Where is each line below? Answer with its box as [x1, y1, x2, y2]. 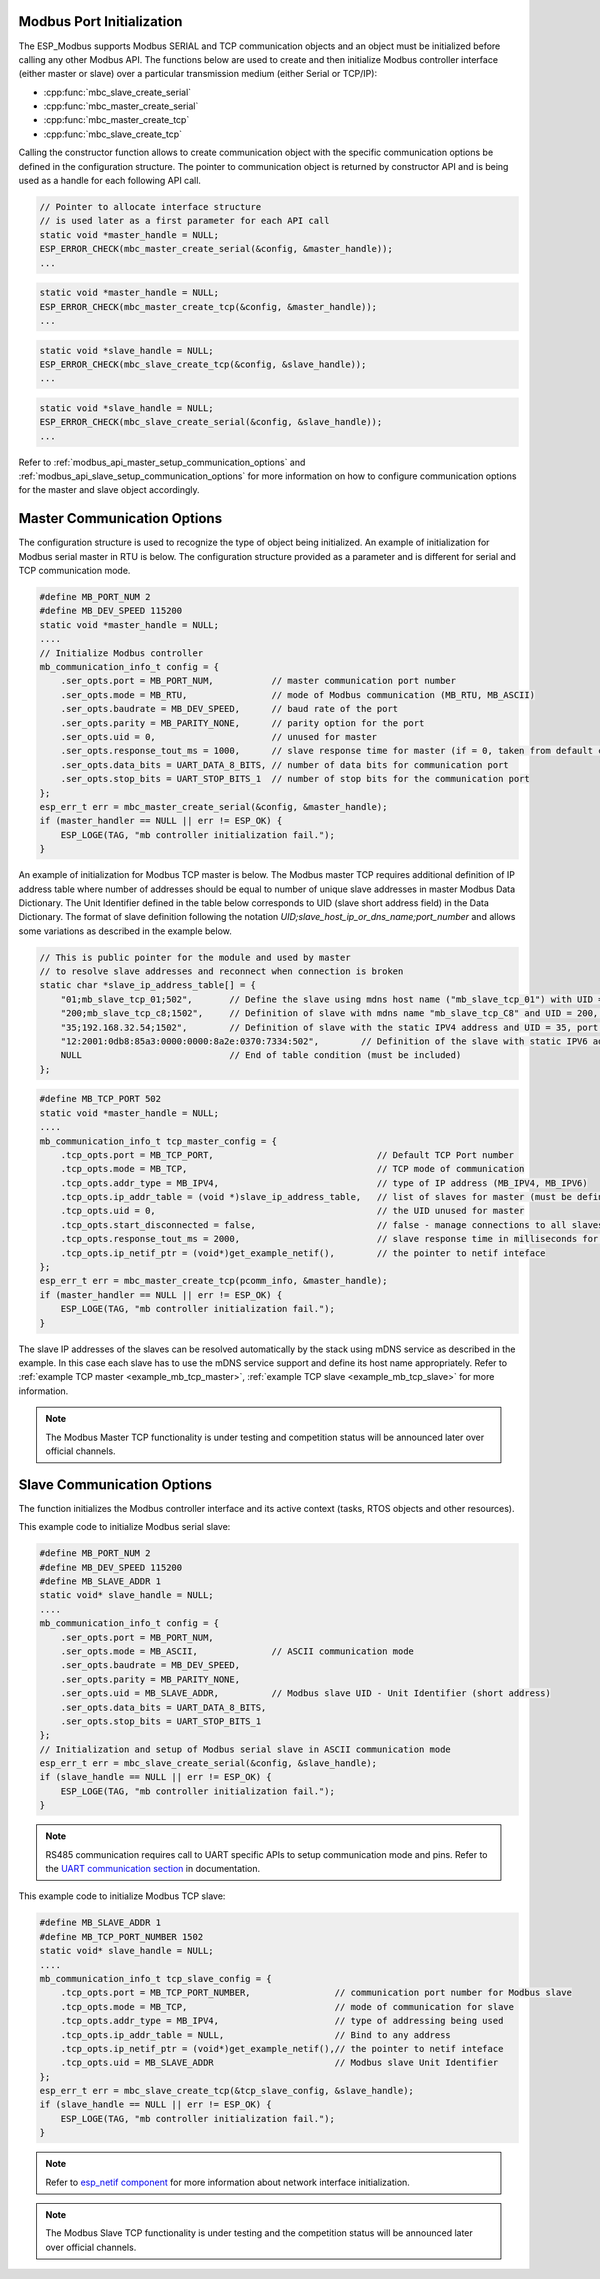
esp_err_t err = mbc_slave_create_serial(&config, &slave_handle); [39, 1758, 378, 1769]
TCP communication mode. [18, 565, 131, 577]
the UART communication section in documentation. [45, 1863, 261, 1875]
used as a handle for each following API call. [18, 175, 202, 187]
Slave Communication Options [18, 1476, 213, 1493]
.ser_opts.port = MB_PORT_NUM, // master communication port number [60, 675, 457, 687]
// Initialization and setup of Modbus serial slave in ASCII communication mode [39, 1743, 452, 1755]
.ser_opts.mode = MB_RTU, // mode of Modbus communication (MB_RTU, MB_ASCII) [60, 689, 535, 700]
